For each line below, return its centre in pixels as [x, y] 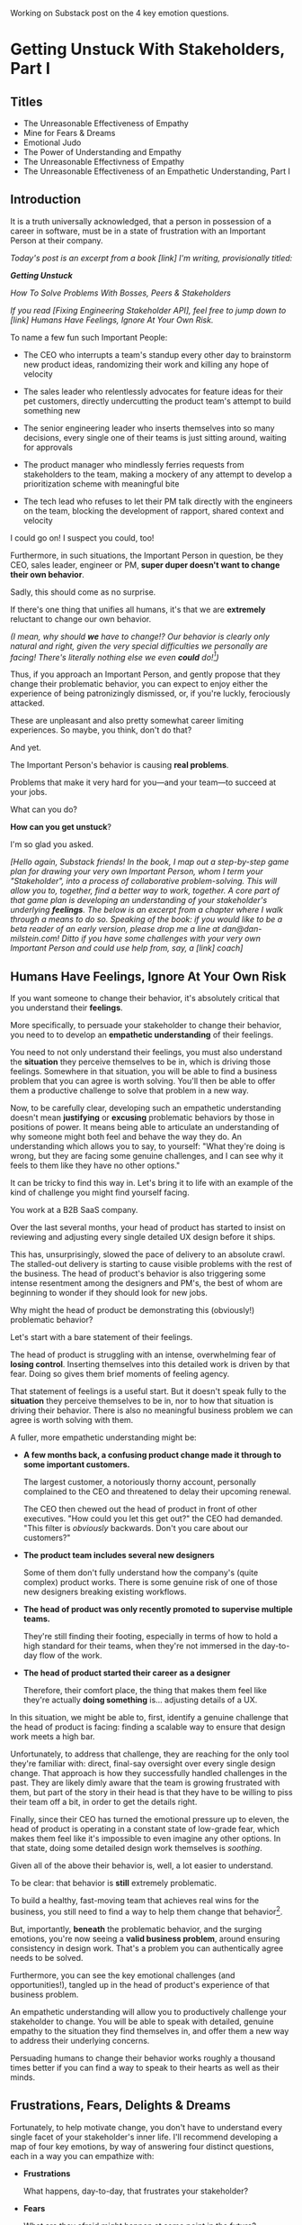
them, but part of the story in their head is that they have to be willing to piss [151, 1792]
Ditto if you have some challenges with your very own [161, 939]
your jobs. [29, 792]
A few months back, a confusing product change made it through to [152, 1455]
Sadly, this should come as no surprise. [83, 592]
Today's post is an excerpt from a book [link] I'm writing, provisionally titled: [151, 258]
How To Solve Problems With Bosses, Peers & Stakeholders [121, 293]
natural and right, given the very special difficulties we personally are [139, 646]
